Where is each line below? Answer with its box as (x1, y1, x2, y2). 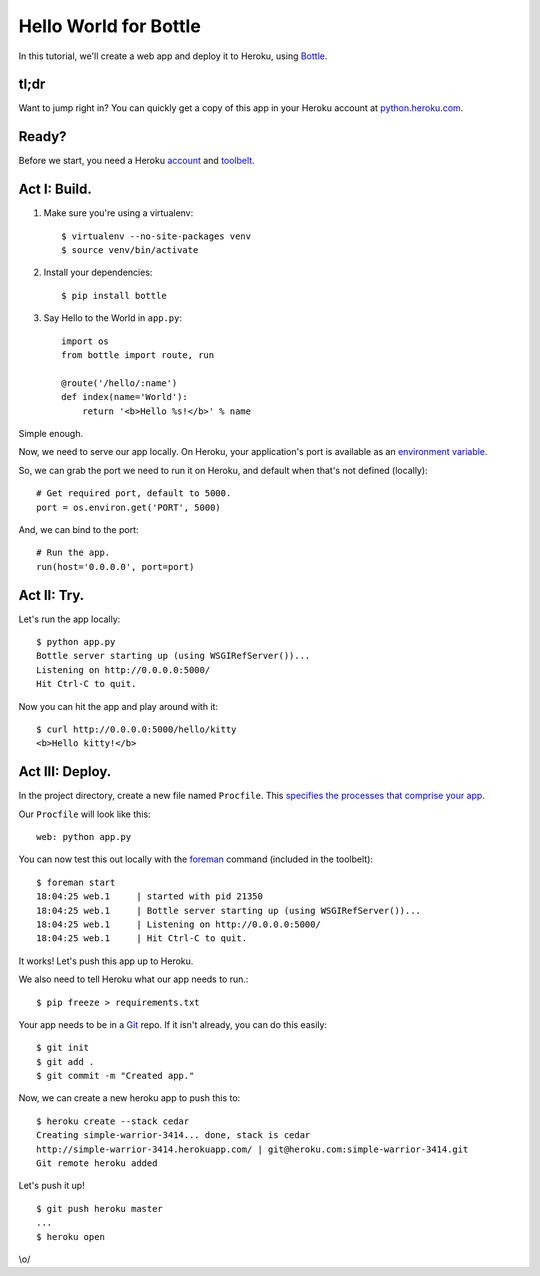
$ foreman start (36, 876, 116, 888)
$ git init (36, 1042, 90, 1054)
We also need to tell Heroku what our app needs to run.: (18, 973, 249, 985)
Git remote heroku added (36, 1158, 158, 1169)
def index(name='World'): (61, 391, 189, 403)
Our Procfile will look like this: (18, 808, 151, 820)
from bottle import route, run (61, 350, 215, 360)
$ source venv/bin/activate (61, 245, 199, 256)
